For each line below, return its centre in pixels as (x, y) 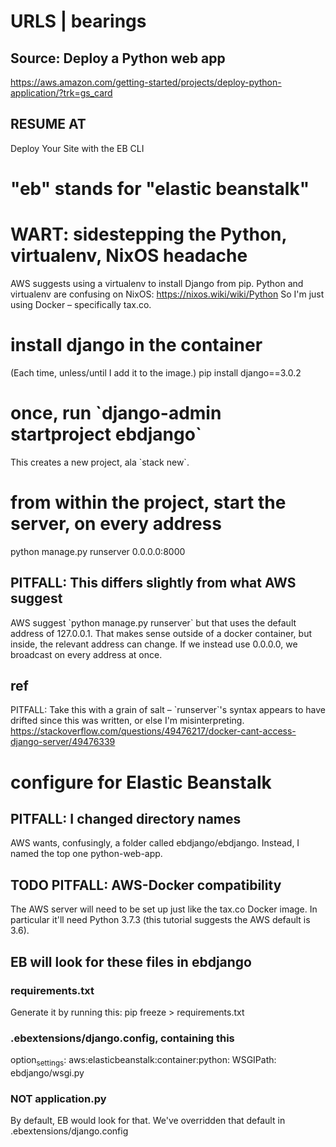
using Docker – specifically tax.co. (81, 304)
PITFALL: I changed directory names (126, 818)
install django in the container (136, 345)
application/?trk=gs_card (61, 93)
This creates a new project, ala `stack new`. (100, 462)
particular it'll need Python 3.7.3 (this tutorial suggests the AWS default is (160, 920)
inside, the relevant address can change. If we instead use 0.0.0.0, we (154, 644)
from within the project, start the (148, 502)
